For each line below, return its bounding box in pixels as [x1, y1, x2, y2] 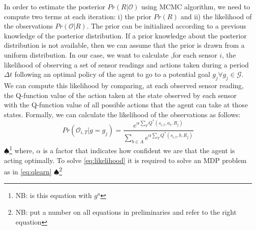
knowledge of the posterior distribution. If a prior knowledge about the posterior [4, 30, 247, 40]
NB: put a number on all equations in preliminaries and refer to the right [15, 206, 237, 217]
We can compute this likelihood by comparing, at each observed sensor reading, [4, 80, 244, 90]
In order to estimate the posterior [4, 1, 105, 11]
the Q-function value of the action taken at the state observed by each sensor [4, 90, 237, 100]
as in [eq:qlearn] [4, 166, 52, 176]
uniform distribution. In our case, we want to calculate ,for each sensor [4, 49, 218, 60]
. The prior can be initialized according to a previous [87, 21, 246, 31]
